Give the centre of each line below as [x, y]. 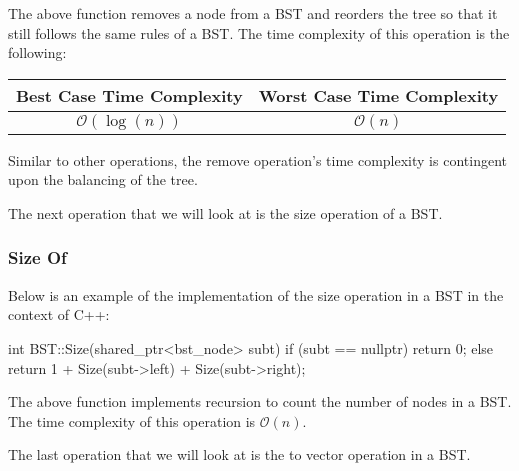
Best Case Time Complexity [129, 95]
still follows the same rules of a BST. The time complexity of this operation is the [259, 32]
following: [37, 52]
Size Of [37, 257]
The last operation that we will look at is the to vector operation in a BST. [239, 454]
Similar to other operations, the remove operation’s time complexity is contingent [257, 159]
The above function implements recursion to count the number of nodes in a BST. [260, 401]
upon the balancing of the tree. [103, 179]
